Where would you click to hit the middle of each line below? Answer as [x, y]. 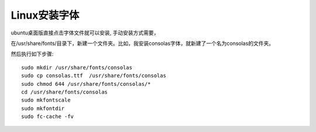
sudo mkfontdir [43, 108]
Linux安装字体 [45, 15]
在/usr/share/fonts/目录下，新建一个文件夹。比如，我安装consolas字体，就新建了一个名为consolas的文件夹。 [142, 43]
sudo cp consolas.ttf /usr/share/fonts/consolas [94, 76]
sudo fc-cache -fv [48, 117]
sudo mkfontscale [46, 100]
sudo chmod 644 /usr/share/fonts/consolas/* [86, 84]
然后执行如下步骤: [32, 54]
